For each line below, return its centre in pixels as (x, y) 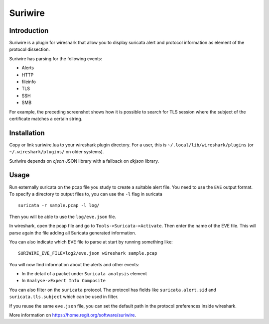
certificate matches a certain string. (46, 118)
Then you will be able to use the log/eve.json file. (63, 216)
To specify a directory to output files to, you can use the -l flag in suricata (86, 194)
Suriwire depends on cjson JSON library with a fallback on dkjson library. (84, 161)
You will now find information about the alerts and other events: (74, 264)
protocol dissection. (30, 49)
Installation (27, 133)
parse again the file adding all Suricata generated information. (73, 233)
